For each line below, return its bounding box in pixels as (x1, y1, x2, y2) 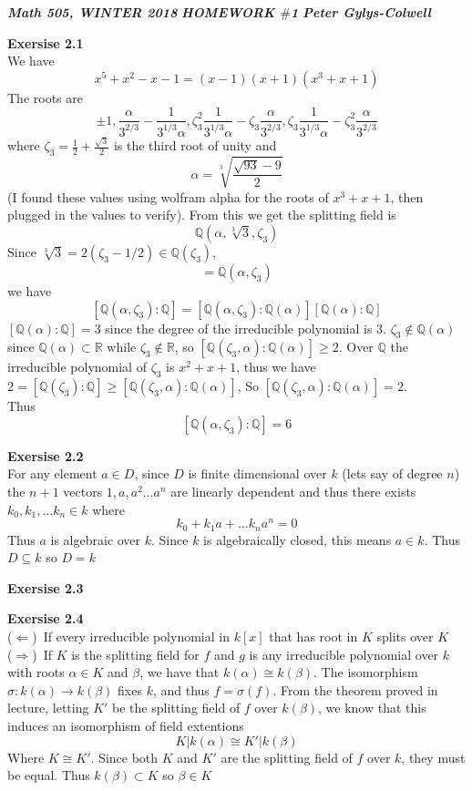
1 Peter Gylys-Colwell (291, 3, 431, 21)
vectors (63, 481, 103, 500)
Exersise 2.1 (7, 33, 84, 52)
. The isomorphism (313, 663, 418, 682)
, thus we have (236, 357, 316, 376)
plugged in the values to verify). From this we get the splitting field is (7, 205, 396, 224)
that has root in (269, 627, 358, 646)
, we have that (139, 663, 220, 682)
